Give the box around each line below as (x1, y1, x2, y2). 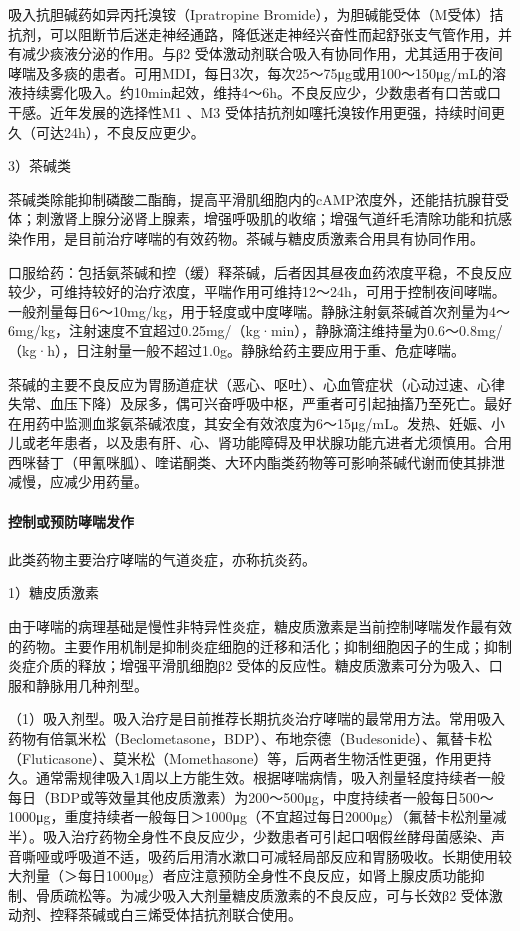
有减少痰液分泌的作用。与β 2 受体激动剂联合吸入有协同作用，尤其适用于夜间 (8, 43, 503, 64)
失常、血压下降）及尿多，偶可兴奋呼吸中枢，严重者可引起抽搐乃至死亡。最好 (8, 393, 512, 414)
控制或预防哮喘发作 (8, 510, 134, 531)
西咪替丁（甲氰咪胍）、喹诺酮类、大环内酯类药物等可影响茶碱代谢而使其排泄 (8, 451, 505, 472)
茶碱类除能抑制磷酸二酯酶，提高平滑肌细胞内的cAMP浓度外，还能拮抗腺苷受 (8, 188, 510, 209)
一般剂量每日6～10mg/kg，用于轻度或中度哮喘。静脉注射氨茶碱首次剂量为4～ (8, 300, 511, 321)
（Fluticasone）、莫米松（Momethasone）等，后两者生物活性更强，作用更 (8, 747, 478, 768)
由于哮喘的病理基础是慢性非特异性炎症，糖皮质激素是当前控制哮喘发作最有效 (8, 616, 512, 637)
